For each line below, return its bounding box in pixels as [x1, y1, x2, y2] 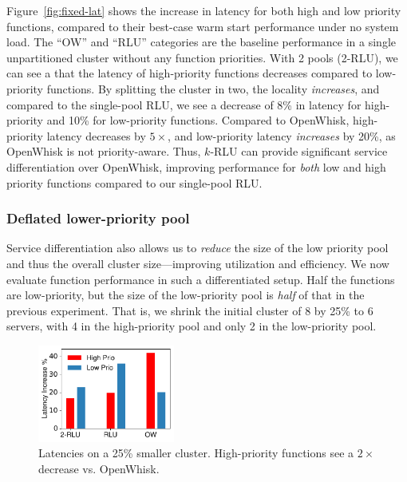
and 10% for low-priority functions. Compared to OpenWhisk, [46, 112, 350, 128]
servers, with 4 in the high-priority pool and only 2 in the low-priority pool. [6, 318, 377, 334]
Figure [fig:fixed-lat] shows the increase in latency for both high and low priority [6, 2, 401, 18]
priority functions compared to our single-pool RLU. [6, 174, 263, 191]
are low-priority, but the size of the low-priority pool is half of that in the [6, 286, 365, 303]
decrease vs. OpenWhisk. [38, 460, 160, 476]
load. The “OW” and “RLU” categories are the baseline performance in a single [6, 34, 397, 50]
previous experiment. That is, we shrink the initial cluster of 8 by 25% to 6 [6, 302, 373, 318]
